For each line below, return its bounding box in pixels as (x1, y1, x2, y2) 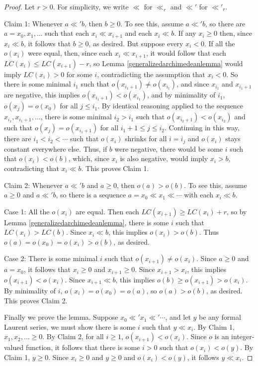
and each (125, 28, 152, 38)
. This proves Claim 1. (81, 163, 149, 173)
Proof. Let (4, 1, 35, 11)
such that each (45, 28, 89, 38)
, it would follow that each (146, 48, 226, 58)
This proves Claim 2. (4, 295, 68, 305)
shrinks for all (125, 133, 167, 144)
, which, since (68, 153, 109, 164)
